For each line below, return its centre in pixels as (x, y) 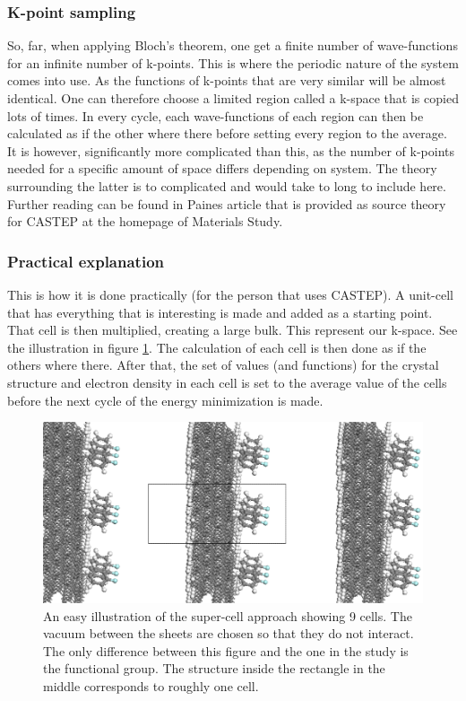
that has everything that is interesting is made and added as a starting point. (220, 312)
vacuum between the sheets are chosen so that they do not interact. (229, 633)
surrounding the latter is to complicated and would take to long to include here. (227, 185)
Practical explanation (86, 261)
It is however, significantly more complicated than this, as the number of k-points (231, 150)
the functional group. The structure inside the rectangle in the (214, 668)
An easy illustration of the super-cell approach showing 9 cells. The (228, 615)
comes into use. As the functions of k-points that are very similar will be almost (227, 80)
